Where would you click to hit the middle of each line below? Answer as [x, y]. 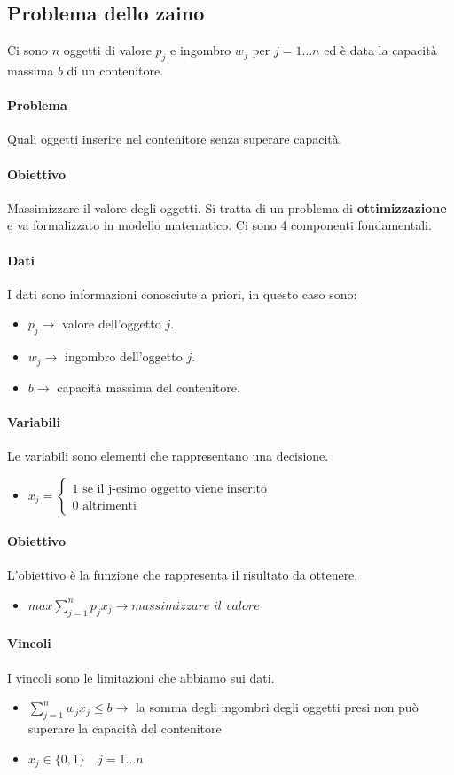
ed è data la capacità [380, 50]
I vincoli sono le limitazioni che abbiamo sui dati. [141, 677]
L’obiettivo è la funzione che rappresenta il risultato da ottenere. [183, 575]
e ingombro [201, 50]
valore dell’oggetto [112, 324]
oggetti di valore [107, 50]
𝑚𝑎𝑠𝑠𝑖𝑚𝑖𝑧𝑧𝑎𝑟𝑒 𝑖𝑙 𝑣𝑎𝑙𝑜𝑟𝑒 [196, 606]
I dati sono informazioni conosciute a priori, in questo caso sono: [182, 293]
